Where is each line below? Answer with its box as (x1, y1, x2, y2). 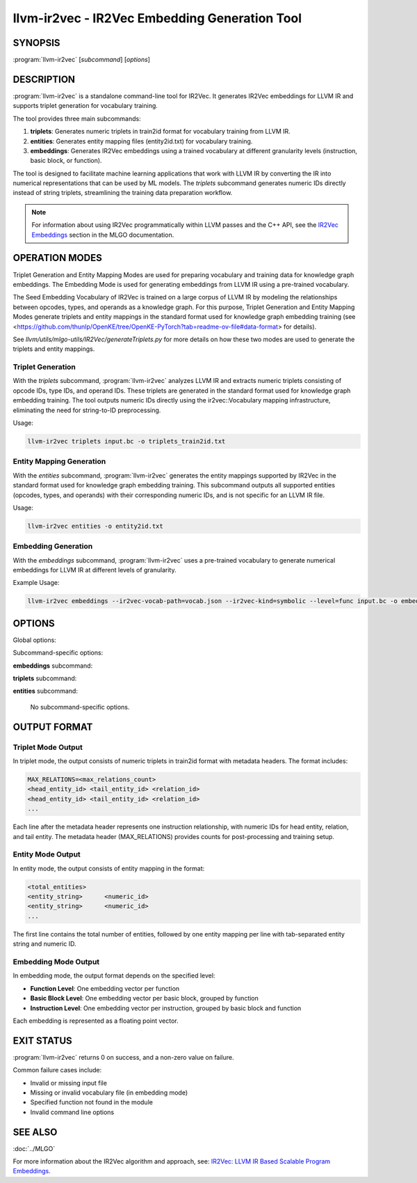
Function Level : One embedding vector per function (30, 984, 180, 992)
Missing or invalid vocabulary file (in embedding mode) (30, 1088, 188, 1097)
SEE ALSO (13, 1126, 58, 1138)
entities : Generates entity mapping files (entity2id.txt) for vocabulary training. (30, 136, 253, 146)
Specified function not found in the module (30, 1098, 153, 1106)
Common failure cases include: (13, 1066, 102, 1074)
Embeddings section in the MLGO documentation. (31, 230, 174, 239)
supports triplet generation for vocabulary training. (13, 102, 158, 110)
